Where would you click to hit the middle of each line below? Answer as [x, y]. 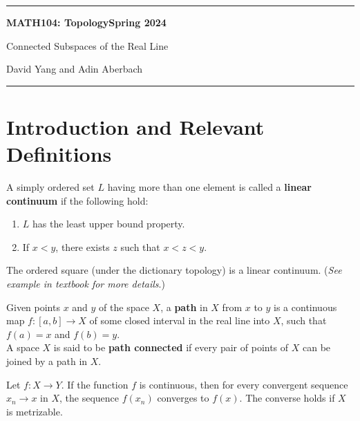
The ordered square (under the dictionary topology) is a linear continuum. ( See [174, 270]
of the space [124, 307]
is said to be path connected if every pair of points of [171, 347]
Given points [33, 307]
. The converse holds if [287, 398]
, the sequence [89, 398]
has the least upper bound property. [109, 224]
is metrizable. [35, 411]
